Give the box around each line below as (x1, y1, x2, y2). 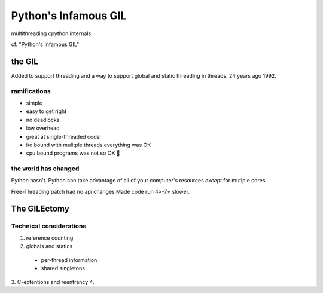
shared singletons (41, 265, 85, 272)
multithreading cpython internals (11, 30, 92, 37)
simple (26, 99, 43, 106)
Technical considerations (11, 222, 87, 230)
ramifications (11, 87, 51, 95)
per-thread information (41, 256, 97, 263)
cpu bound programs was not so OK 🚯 (26, 149, 120, 157)
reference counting (26, 234, 74, 242)
